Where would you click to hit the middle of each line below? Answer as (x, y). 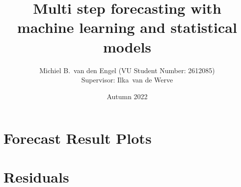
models (127, 46)
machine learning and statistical (127, 27)
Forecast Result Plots (78, 138)
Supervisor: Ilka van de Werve (127, 80)
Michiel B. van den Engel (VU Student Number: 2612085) (127, 70)
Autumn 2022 (127, 96)
